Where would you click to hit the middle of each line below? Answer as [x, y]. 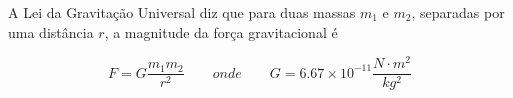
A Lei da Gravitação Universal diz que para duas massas [182, 12]
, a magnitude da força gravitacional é [221, 31]
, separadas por [458, 12]
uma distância [51, 31]
